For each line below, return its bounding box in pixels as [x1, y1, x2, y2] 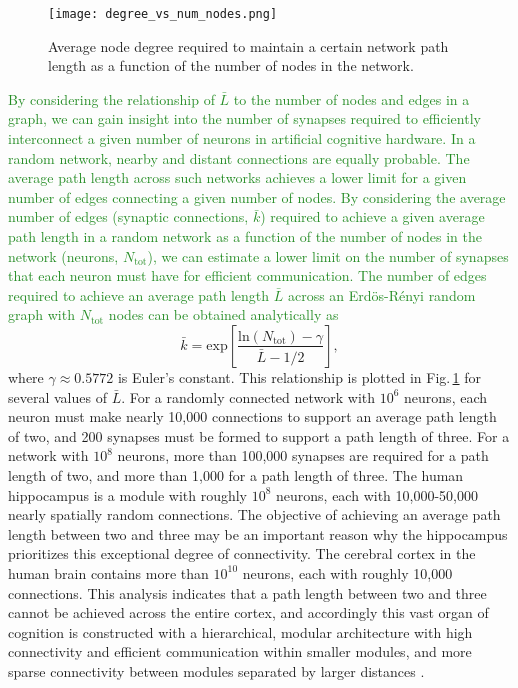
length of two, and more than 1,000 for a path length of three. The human [8, 464, 464, 485]
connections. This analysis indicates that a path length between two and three [8, 582, 487, 603]
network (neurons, [8, 245, 119, 266]
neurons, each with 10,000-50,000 [276, 484, 478, 505]
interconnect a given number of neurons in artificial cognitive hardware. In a [8, 128, 476, 149]
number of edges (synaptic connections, [8, 206, 249, 227]
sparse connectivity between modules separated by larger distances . [8, 660, 425, 681]
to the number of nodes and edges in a [233, 88, 470, 109]
